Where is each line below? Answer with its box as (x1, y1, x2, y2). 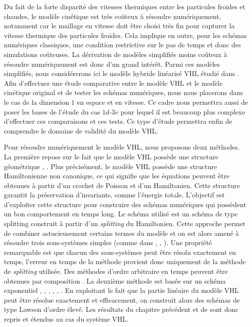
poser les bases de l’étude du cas (4, 106, 100, 116)
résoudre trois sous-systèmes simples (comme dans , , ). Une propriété (4, 237, 212, 248)
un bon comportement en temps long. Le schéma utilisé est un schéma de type (4, 209, 238, 219)
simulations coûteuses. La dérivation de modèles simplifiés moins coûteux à (4, 49, 227, 59)
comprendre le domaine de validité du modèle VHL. (4, 125, 158, 135)
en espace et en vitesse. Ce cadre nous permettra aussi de (77, 96, 248, 107)
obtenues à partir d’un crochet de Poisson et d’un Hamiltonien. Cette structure (4, 180, 240, 190)
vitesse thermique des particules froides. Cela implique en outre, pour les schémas (4, 30, 247, 40)
